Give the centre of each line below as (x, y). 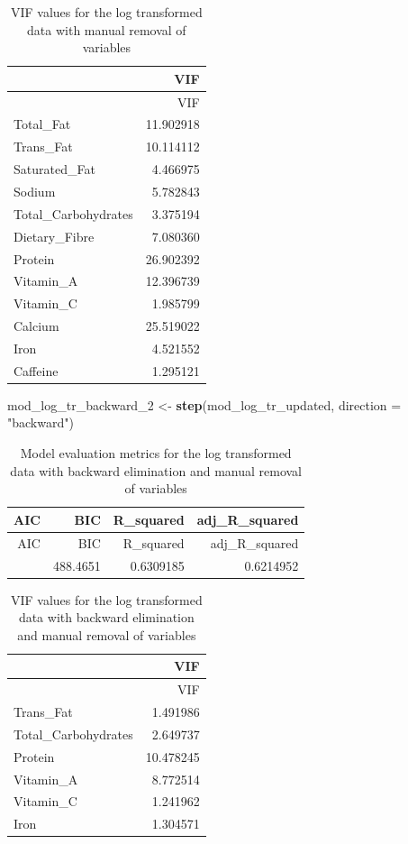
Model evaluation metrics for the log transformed (156, 453)
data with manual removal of (107, 29)
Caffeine (36, 370)
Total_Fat (42, 124)
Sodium (35, 191)
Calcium (36, 326)
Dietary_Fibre (54, 236)
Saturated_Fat (54, 169)
